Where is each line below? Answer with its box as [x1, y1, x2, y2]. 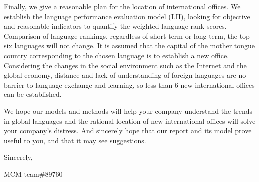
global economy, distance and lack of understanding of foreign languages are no [4, 70, 246, 80]
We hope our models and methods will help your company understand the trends [4, 105, 253, 116]
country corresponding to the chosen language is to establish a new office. [4, 50, 229, 60]
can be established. [4, 89, 62, 99]
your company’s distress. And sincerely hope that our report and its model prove [4, 125, 252, 136]
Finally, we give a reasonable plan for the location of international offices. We [4, 1, 241, 11]
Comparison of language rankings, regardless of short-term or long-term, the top [4, 30, 250, 41]
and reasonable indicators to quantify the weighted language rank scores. [4, 21, 227, 31]
